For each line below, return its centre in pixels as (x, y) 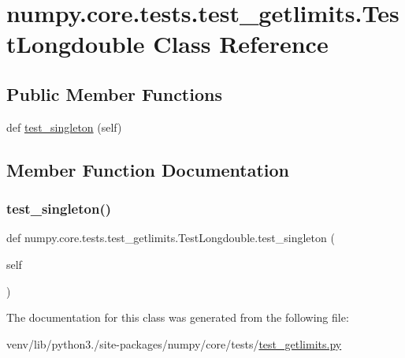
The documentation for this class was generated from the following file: (178, 317)
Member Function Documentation (148, 169)
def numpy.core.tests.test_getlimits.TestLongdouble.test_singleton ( (171, 238)
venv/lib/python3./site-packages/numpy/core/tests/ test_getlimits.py (174, 343)
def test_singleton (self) (64, 127)
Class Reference (241, 44)
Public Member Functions (114, 93)
